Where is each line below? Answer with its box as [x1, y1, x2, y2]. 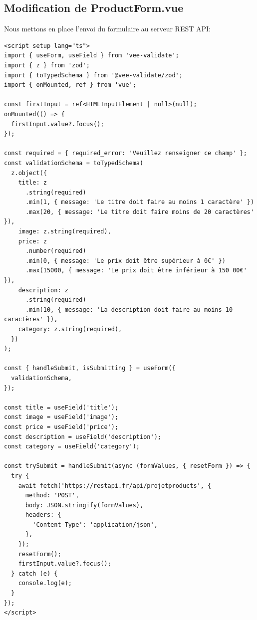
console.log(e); [18, 580, 72, 587]
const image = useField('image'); [4, 413, 119, 421]
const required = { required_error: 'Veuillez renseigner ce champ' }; [4, 150, 247, 157]
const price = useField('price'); [4, 423, 119, 430]
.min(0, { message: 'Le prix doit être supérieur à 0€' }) [25, 257, 226, 264]
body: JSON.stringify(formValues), [25, 501, 144, 509]
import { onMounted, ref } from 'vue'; [4, 81, 136, 89]
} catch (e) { [11, 570, 58, 577]
